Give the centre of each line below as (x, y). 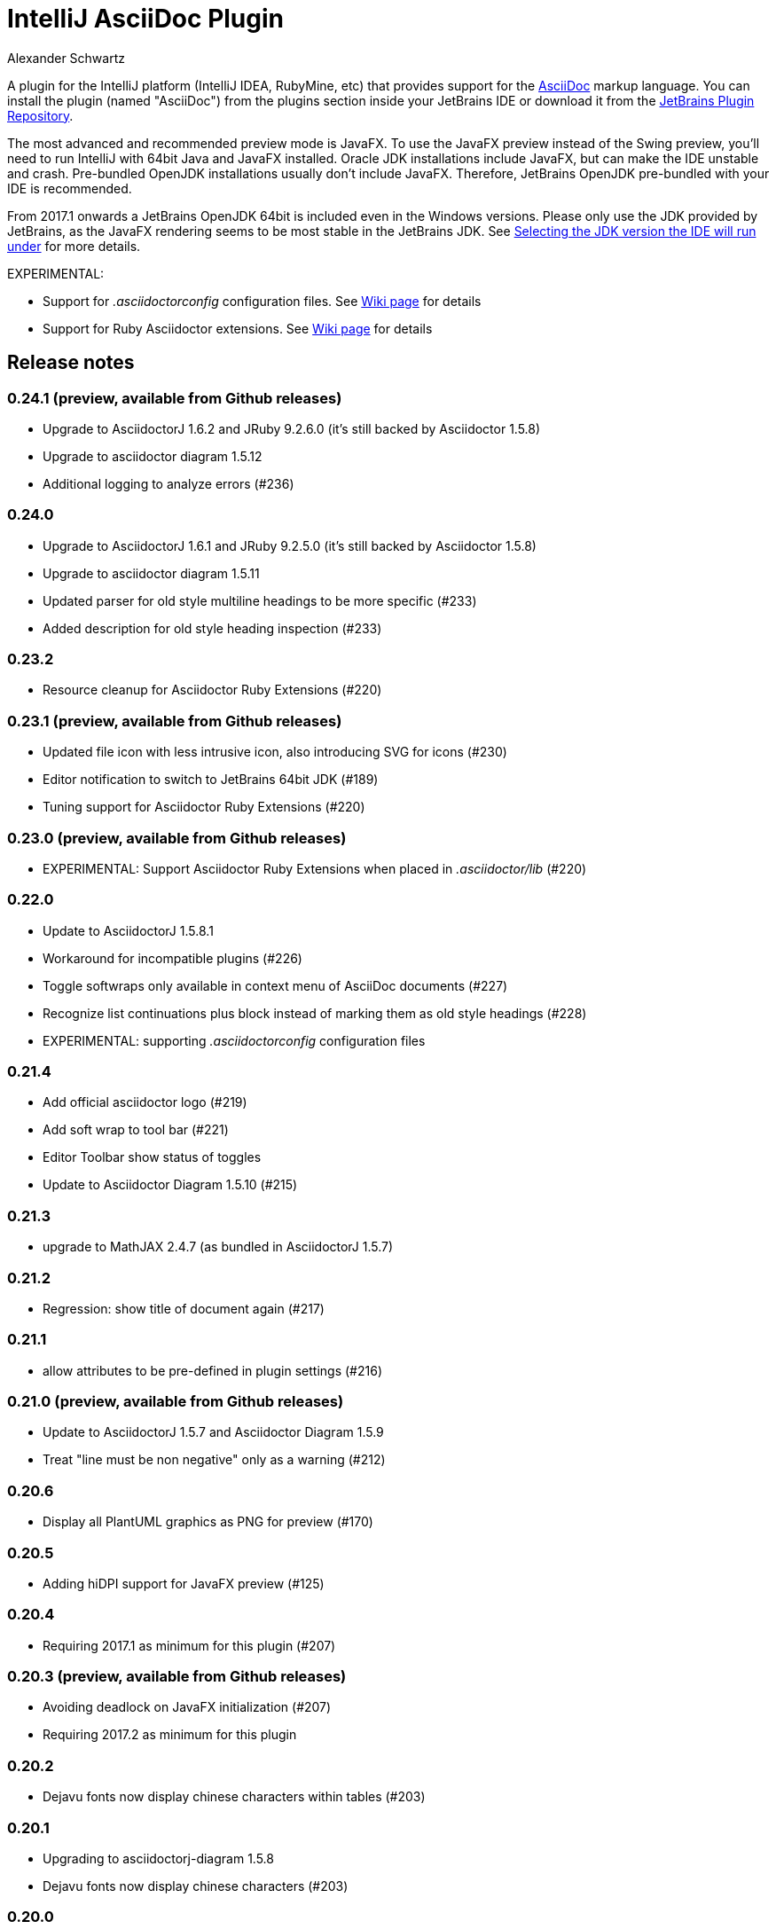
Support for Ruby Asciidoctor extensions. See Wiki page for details (238, 328)
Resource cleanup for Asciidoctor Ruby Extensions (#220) (212, 690)
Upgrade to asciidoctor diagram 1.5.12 (153, 456)
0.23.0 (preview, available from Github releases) (177, 838)
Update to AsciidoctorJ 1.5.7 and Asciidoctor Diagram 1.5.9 (213, 1432)
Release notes (71, 363)
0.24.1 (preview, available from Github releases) (175, 398)
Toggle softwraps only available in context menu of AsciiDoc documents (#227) (275, 985)
